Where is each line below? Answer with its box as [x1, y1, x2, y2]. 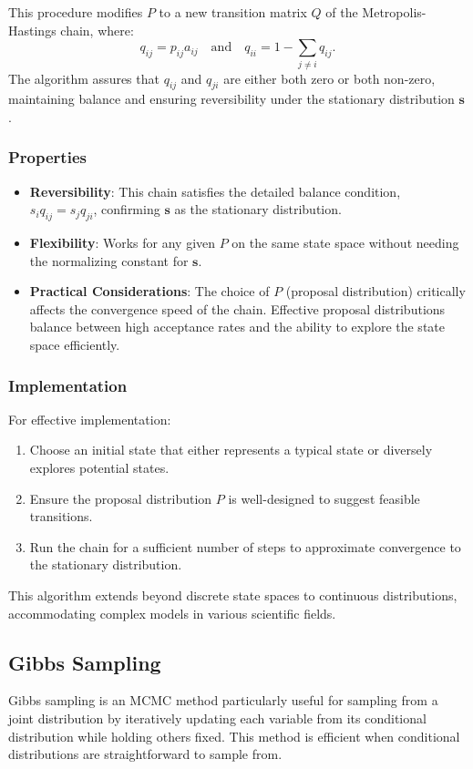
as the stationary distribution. [174, 200, 342, 219]
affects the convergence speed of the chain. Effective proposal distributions [29, 299, 446, 318]
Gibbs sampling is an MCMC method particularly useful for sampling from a [8, 691, 438, 710]
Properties [8, 146, 87, 169]
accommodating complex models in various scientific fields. [8, 603, 336, 622]
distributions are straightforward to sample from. [8, 744, 283, 764]
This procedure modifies [8, 3, 143, 21]
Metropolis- [362, 3, 427, 21]
